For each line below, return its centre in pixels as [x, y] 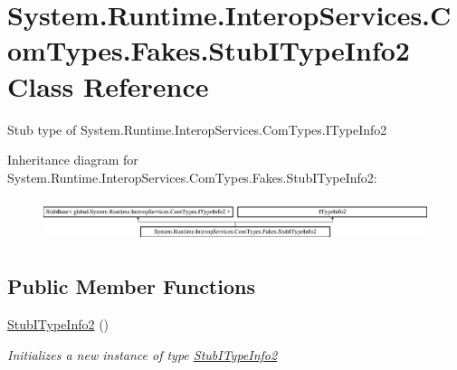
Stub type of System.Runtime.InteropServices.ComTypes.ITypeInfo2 [197, 129]
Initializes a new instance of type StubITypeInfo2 [143, 354]
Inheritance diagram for [73, 160]
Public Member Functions [131, 286]
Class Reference [108, 85]
